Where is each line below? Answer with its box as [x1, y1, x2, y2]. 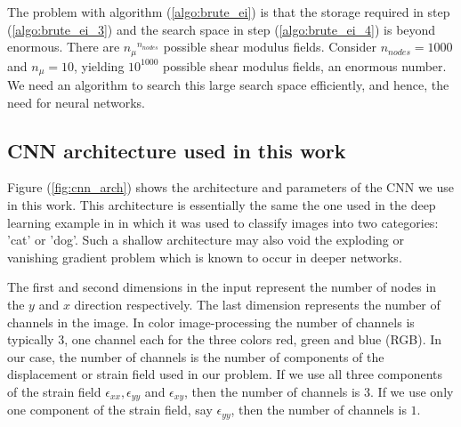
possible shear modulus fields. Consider [163, 37, 376, 56]
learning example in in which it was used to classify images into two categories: [7, 213, 439, 231]
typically [7, 330, 54, 349]
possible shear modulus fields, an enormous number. [163, 56, 447, 75]
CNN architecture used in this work [7, 136, 346, 164]
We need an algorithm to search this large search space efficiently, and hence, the [7, 76, 449, 94]
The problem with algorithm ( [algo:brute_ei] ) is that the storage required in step [7, 3, 450, 20]
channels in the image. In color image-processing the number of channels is [7, 312, 415, 331]
